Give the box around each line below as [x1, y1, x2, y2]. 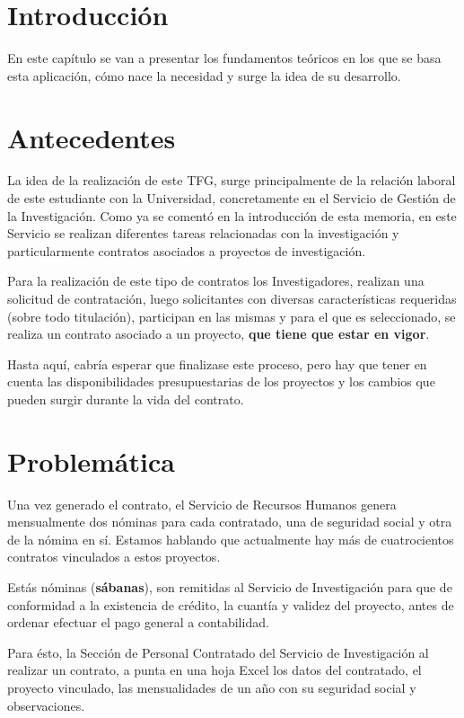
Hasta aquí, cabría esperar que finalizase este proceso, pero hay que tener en [7, 354, 427, 373]
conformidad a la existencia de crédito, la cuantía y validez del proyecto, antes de [7, 595, 454, 614]
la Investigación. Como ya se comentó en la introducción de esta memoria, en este [7, 206, 457, 225]
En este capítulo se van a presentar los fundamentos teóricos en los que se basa [7, 49, 442, 67]
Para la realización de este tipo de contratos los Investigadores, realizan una [7, 271, 425, 290]
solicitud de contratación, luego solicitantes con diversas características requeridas [7, 289, 457, 307]
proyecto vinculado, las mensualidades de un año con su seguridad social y [7, 678, 416, 697]
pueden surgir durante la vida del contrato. [7, 389, 244, 408]
